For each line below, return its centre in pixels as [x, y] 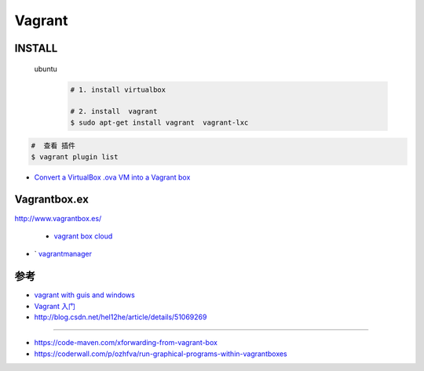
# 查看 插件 [53, 146]
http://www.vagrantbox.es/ [58, 218]
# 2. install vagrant [114, 111]
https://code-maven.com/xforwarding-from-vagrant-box [126, 343]
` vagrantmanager [63, 254]
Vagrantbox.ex [52, 200]
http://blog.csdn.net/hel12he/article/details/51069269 [121, 317]
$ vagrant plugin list [75, 156]
